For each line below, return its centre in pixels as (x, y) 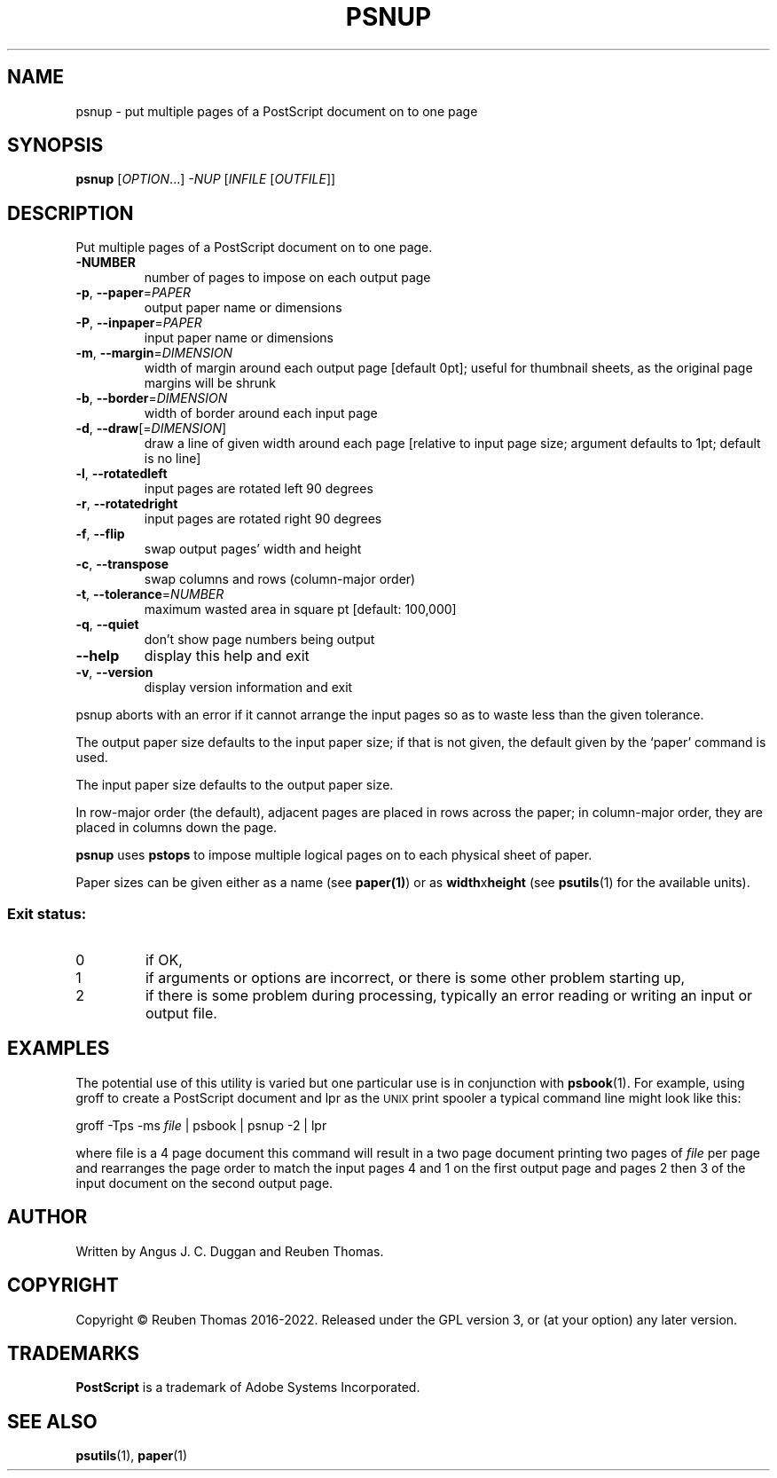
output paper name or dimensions (243, 308)
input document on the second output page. (204, 1183)
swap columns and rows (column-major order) (280, 579)
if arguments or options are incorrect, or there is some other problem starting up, (415, 978)
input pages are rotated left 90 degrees (259, 489)
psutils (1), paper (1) (132, 1456)
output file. (181, 1014)
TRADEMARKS (74, 1353)
